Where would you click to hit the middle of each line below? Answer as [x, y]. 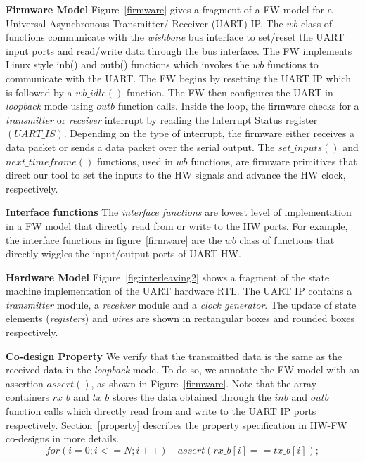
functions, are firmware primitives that [274, 161]
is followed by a [39, 92]
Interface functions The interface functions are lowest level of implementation [179, 212]
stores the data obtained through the [192, 397]
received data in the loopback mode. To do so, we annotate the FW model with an [183, 370]
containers [27, 397]
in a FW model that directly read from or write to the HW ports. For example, [177, 225]
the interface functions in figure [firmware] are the [114, 239]
